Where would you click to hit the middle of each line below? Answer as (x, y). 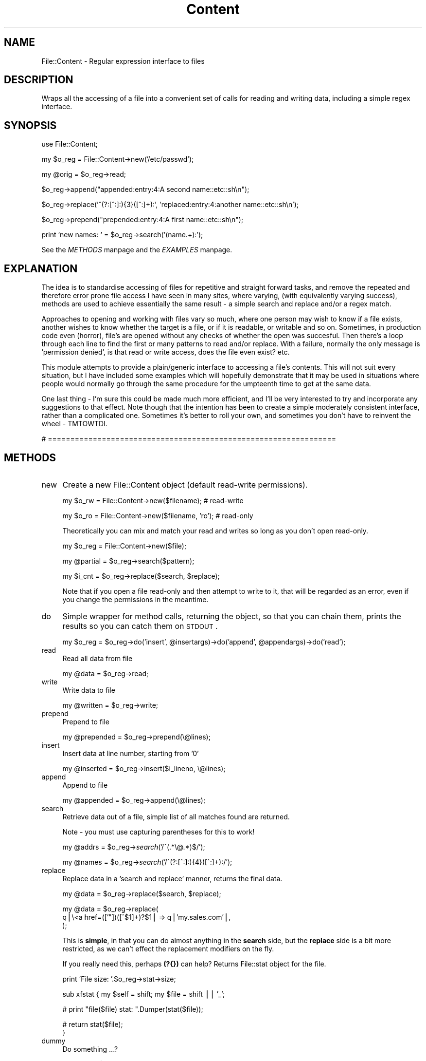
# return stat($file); (93, 1024)
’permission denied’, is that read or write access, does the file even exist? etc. (166, 352)
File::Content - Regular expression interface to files (123, 61)
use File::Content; (70, 144)
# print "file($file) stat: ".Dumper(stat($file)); (133, 1009)
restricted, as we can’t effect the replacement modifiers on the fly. (168, 948)
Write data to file (89, 690)
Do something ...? (90, 1049)
